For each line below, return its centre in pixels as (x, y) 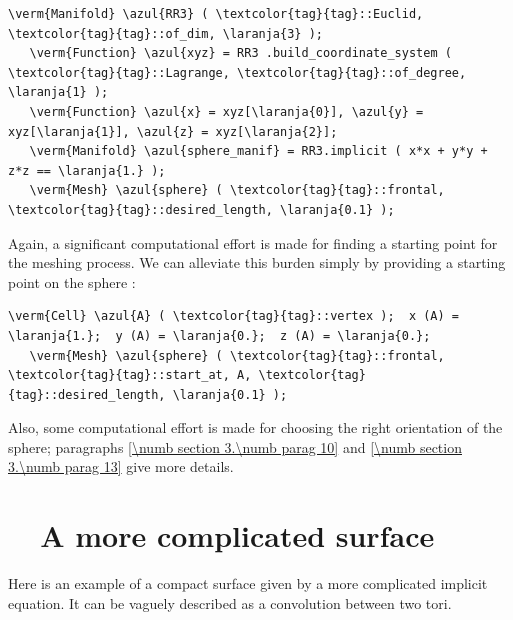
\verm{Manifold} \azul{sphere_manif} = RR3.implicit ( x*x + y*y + (258, 151)
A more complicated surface (237, 535)
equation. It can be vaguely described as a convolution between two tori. (230, 602)
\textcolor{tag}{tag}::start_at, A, (130, 375)
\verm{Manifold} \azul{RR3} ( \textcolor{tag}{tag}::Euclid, (216, 14)
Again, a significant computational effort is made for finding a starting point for (253, 242)
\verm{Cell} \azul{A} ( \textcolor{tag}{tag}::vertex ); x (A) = (234, 316)
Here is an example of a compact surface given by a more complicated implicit (248, 583)
